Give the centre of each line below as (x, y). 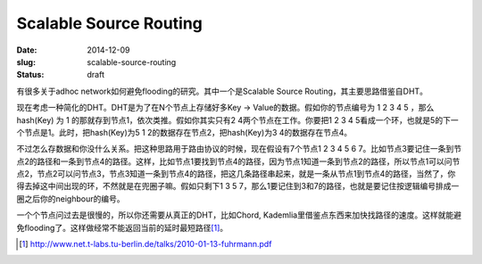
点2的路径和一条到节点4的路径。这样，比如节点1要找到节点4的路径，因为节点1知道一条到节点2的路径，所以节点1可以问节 (238, 161)
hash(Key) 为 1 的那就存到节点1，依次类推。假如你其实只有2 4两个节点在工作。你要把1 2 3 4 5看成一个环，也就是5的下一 (237, 120)
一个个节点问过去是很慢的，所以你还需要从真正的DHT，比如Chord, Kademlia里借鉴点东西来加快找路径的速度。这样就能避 (239, 215)
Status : (30, 75)
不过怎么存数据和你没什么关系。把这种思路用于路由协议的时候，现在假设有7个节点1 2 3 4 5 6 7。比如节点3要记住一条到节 (239, 149)
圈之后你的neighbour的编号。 (71, 198)
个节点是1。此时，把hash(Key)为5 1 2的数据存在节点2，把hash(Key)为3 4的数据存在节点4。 (184, 132)
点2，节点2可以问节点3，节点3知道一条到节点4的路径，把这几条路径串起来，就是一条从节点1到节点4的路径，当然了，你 (236, 174)
